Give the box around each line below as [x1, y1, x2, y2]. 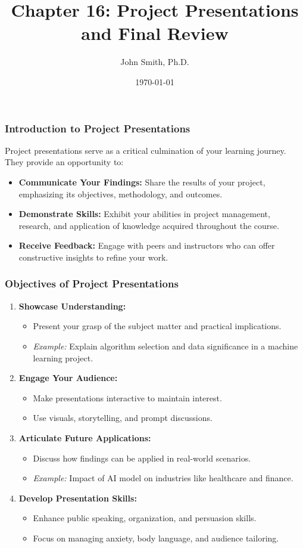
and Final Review [81, 21, 229, 45]
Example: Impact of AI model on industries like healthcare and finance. [33, 472, 293, 484]
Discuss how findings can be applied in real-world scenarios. [33, 451, 251, 464]
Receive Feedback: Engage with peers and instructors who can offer [18, 239, 275, 252]
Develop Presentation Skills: [18, 491, 137, 504]
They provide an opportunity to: [5, 156, 124, 168]
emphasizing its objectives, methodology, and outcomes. [18, 187, 223, 200]
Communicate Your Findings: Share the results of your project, [18, 175, 265, 188]
